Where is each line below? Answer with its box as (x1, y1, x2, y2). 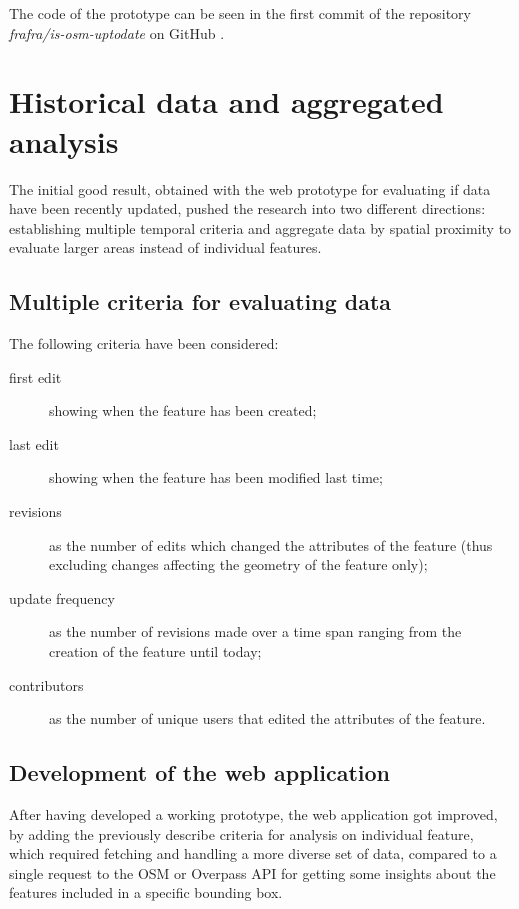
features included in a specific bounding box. (9, 882, 283, 903)
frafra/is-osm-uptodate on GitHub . (9, 22, 225, 43)
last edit (9, 433, 59, 454)
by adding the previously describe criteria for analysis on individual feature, (9, 823, 474, 844)
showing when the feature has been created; (49, 400, 317, 421)
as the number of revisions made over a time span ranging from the (49, 621, 462, 642)
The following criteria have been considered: (9, 333, 279, 354)
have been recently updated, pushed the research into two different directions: (9, 198, 486, 219)
